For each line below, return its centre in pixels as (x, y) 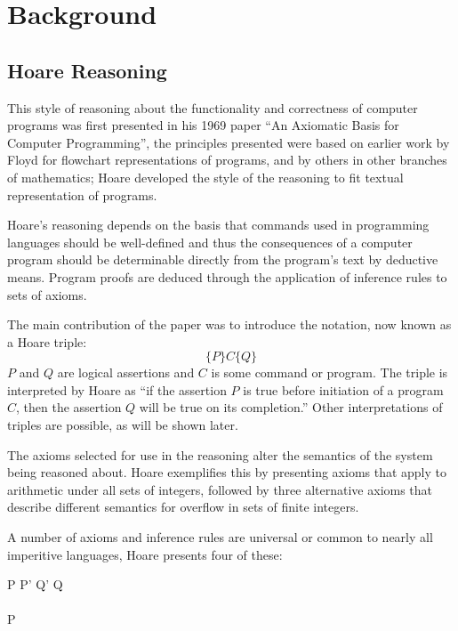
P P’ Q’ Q (35, 584)
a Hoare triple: (47, 341)
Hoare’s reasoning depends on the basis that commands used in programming (218, 225)
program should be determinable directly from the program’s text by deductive (223, 259)
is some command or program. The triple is (329, 372)
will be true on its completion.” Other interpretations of (291, 407)
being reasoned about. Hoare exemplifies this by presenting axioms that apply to (227, 472)
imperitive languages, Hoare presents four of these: (145, 554)
